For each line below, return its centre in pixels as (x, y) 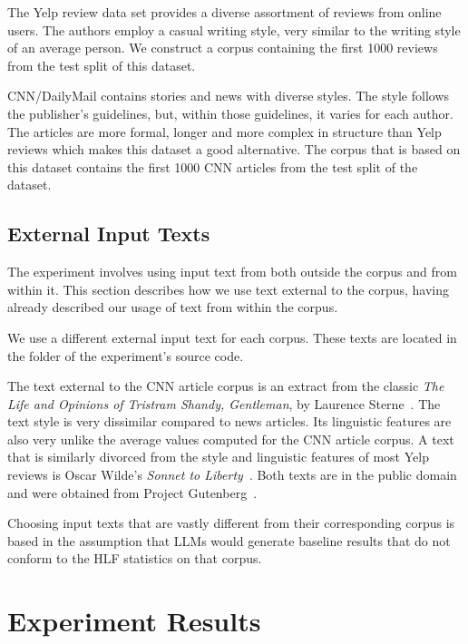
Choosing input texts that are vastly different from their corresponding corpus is (231, 523)
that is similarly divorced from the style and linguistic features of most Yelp (218, 457)
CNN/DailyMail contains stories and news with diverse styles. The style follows (229, 96)
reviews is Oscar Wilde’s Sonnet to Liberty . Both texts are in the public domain (232, 475)
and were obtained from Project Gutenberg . (132, 492)
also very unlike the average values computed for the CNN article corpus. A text (231, 439)
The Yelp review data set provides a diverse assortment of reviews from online (224, 12)
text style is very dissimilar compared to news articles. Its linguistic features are (229, 421)
